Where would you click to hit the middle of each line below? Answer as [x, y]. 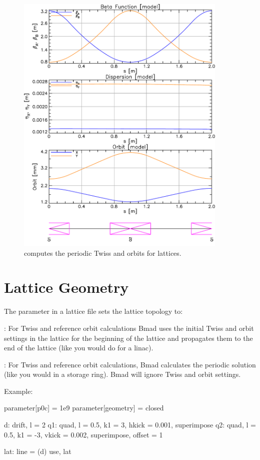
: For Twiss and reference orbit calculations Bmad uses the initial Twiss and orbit [129, 328]
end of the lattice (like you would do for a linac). [79, 348]
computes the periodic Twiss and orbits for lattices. [103, 253]
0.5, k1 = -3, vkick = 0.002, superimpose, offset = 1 [83, 434]
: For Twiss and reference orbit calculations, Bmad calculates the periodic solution [130, 364]
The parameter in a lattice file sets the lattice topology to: [93, 311]
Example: [18, 391]
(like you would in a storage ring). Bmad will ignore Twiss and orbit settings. [122, 374]
